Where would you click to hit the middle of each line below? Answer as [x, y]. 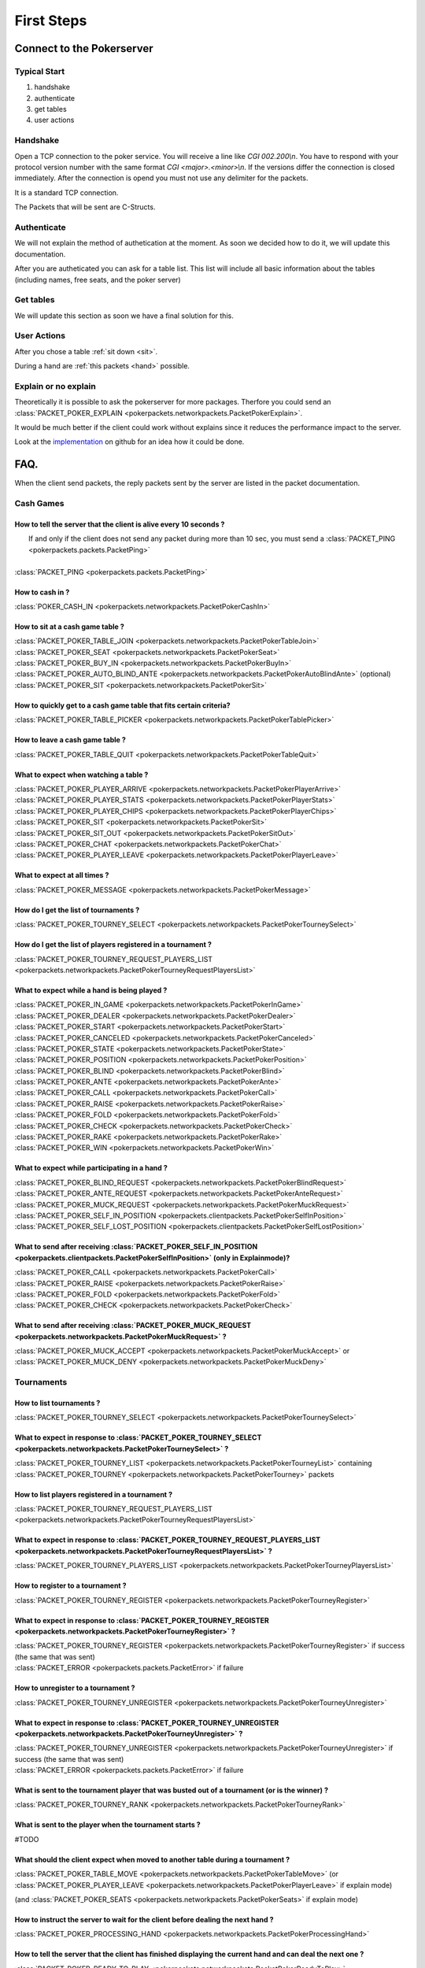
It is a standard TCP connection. [67, 192]
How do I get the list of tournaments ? [77, 910]
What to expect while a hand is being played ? [91, 990]
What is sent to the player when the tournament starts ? [107, 1825]
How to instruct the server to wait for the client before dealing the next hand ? [144, 1920]
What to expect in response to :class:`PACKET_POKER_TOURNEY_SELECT [138, 1437]
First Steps [51, 20]
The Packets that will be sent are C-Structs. [85, 207]
